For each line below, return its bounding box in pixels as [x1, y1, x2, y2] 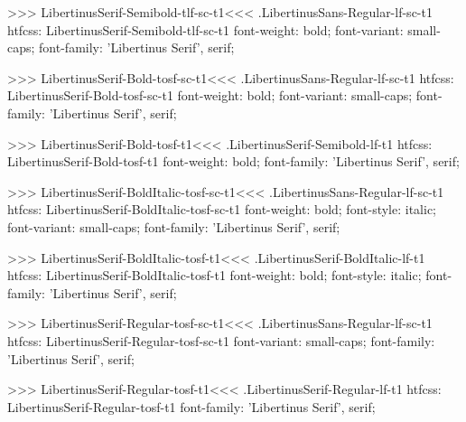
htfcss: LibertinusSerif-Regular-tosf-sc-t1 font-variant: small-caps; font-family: [7, 331, 435, 350]
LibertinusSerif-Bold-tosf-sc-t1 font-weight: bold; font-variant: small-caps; [7, 86, 413, 105]
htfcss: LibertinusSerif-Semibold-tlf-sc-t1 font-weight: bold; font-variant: [7, 20, 404, 39]
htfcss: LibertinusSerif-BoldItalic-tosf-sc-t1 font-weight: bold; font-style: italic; [7, 200, 437, 219]
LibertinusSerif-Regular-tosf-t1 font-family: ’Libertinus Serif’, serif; [7, 397, 376, 416]
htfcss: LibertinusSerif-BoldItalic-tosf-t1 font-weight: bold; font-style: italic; [7, 266, 422, 285]
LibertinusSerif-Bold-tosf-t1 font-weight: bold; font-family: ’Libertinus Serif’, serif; [7, 152, 460, 171]
